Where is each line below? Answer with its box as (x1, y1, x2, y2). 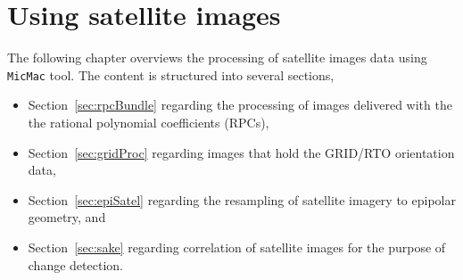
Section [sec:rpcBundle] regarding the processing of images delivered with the (28, 95, 452, 114)
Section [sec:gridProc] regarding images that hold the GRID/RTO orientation (28, 143, 455, 161)
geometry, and (28, 208, 106, 226)
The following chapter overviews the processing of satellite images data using (7, 48, 427, 67)
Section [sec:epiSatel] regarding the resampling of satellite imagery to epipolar (28, 190, 456, 209)
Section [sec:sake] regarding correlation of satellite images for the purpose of (28, 237, 446, 256)
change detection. (28, 255, 123, 274)
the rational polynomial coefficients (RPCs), (28, 112, 269, 131)
